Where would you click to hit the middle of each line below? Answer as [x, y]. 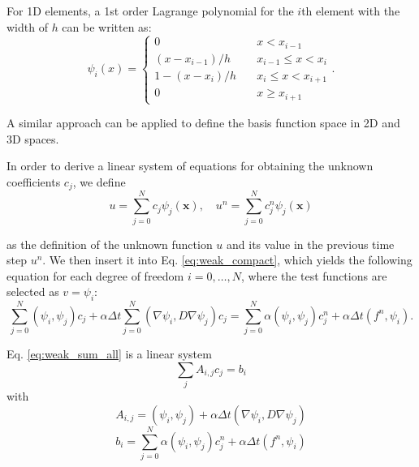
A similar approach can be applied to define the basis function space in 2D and [203, 123]
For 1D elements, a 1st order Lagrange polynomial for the [150, 11]
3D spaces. [33, 138]
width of [27, 26]
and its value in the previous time [311, 244]
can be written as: [107, 26]
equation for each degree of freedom [95, 275]
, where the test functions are [314, 275]
